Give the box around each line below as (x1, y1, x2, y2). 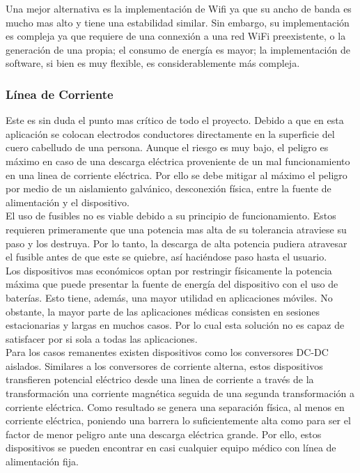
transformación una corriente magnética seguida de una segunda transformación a (6, 386, 355, 401)
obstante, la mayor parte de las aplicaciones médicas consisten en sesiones (6, 304, 320, 318)
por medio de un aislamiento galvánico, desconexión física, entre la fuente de (6, 181, 331, 196)
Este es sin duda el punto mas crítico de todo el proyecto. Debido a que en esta (6, 113, 344, 127)
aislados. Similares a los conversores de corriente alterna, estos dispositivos (6, 358, 323, 373)
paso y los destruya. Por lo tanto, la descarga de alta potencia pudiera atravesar (6, 235, 347, 250)
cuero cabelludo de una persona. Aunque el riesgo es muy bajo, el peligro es (6, 140, 329, 155)
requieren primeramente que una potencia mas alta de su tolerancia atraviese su (6, 222, 347, 236)
